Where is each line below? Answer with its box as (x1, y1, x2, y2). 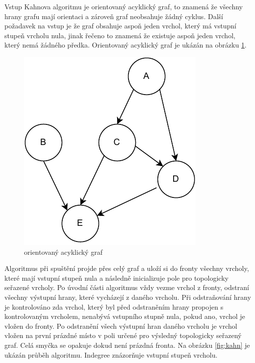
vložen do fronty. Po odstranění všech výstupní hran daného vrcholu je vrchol (4, 320, 237, 331)
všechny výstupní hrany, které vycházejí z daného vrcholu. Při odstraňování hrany (4, 291, 251, 302)
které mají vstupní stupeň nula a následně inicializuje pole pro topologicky (4, 272, 229, 283)
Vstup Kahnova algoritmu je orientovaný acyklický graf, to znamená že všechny (4, 1, 243, 11)
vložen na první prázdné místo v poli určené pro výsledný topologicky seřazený (4, 330, 242, 340)
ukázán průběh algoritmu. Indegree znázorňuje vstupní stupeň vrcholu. (4, 349, 218, 360)
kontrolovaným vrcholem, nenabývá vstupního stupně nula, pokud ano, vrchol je (4, 311, 245, 321)
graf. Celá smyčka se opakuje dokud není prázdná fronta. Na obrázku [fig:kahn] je (4, 339, 250, 350)
